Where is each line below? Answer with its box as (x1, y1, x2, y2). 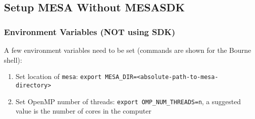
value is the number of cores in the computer (15, 106, 152, 116)
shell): (4, 54, 22, 65)
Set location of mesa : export (15, 71, 102, 81)
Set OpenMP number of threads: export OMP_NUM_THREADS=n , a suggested (15, 96, 241, 106)
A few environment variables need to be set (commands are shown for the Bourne (4, 45, 251, 55)
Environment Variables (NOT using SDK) (4, 25, 175, 38)
